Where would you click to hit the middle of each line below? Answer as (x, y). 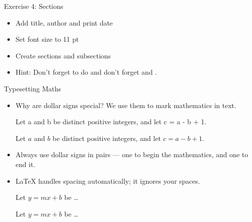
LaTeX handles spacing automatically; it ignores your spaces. (108, 180)
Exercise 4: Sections (34, 6)
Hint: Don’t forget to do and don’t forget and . (86, 72)
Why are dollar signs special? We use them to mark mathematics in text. (126, 105)
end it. (25, 164)
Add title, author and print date (64, 22)
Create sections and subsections (63, 55)
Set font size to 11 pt (47, 39)
